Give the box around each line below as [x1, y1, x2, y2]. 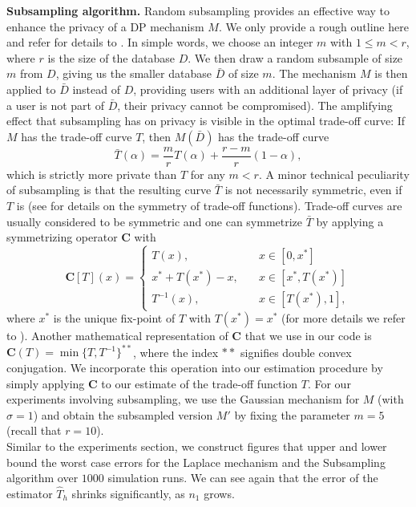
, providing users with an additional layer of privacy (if [133, 80, 403, 97]
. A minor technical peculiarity [258, 165, 410, 182]
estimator [6, 485, 53, 502]
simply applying [6, 375, 85, 391]
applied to [6, 80, 56, 97]
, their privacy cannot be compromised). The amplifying [117, 96, 393, 113]
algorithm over [6, 469, 79, 486]
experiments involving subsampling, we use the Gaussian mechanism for [6, 391, 360, 408]
